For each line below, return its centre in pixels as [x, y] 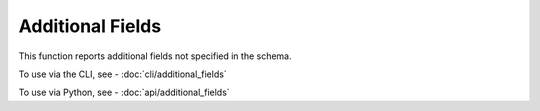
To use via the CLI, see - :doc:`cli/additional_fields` [122, 74]
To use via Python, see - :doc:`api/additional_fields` [124, 92]
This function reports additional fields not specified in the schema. [155, 56]
